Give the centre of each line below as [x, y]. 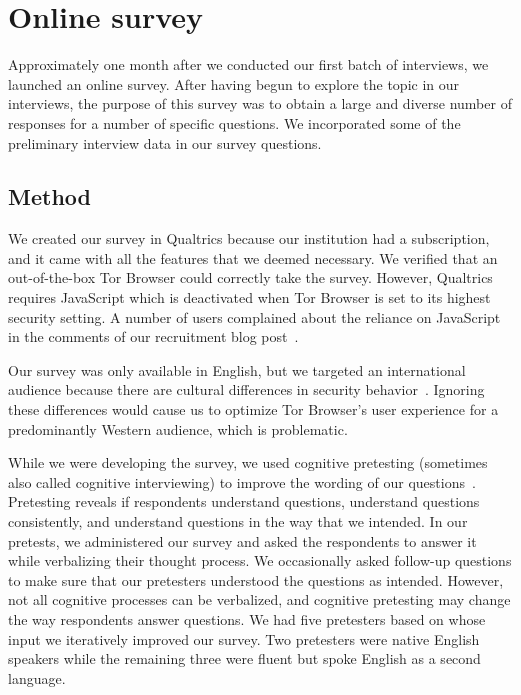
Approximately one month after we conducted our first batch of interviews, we [248, 64]
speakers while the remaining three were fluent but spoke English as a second [244, 658]
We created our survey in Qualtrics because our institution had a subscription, [249, 238]
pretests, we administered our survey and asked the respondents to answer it [242, 540]
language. [37, 677]
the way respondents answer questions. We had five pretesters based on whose [247, 618]
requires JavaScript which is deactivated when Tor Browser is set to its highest [249, 297]
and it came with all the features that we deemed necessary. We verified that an [253, 257]
